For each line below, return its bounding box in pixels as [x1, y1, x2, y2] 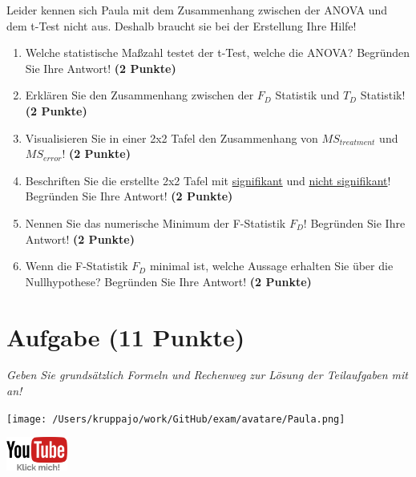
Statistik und [275, 87, 340, 103]
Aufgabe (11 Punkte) [6, 320, 245, 353]
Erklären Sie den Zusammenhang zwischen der [25, 87, 254, 103]
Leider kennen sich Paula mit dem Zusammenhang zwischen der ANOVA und [6, 2, 388, 18]
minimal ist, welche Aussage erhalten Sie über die [149, 257, 394, 274]
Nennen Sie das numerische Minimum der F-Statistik [25, 214, 286, 231]
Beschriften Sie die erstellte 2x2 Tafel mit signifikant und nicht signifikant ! [25, 172, 391, 188]
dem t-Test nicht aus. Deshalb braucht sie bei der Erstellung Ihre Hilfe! [6, 17, 357, 34]
